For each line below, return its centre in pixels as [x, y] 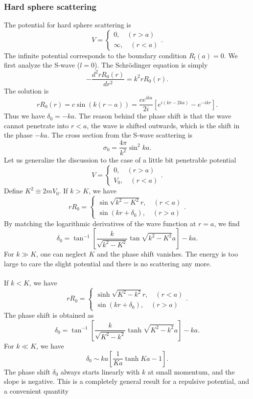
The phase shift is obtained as [49, 315]
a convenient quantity [36, 390]
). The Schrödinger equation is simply [151, 65]
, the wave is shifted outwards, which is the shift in [163, 125]
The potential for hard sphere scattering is [68, 25]
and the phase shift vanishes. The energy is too [167, 254]
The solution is [26, 90]
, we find [227, 223]
